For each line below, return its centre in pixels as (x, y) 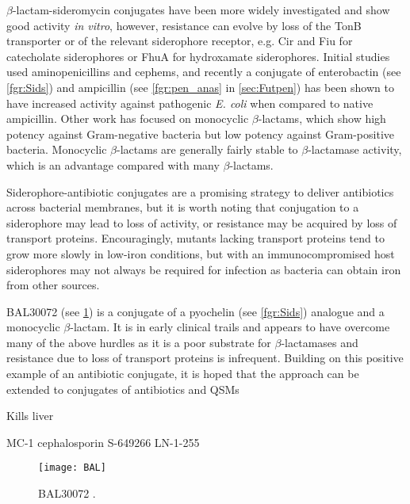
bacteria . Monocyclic (57, 149)
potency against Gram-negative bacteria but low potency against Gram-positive (200, 134)
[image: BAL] (72, 468)
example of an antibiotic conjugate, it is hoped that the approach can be (183, 374)
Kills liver (30, 416)
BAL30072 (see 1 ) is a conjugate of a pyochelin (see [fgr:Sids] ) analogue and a (195, 311)
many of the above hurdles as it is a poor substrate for (139, 342)
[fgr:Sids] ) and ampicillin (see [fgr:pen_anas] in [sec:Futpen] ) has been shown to (200, 87)
